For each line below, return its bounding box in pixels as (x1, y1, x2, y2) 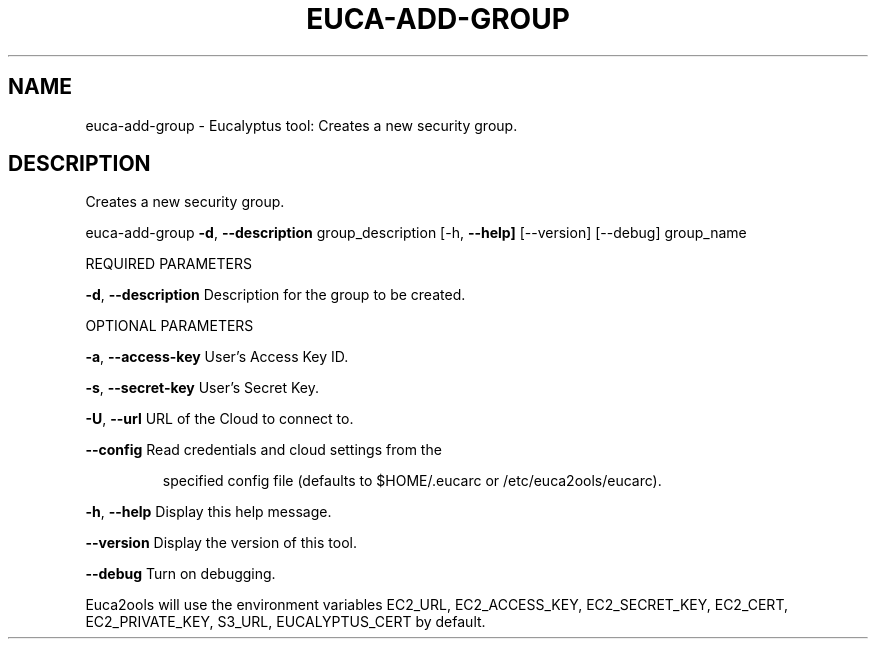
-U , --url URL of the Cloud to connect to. (85, 410, 354, 428)
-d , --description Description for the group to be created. (85, 286, 466, 304)
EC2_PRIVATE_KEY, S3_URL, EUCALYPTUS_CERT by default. (85, 613, 486, 631)
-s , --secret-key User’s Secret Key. (85, 379, 319, 397)
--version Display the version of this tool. (85, 534, 357, 552)
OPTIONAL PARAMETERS (85, 317, 254, 335)
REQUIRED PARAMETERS (85, 255, 252, 273)
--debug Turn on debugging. (85, 565, 276, 583)
